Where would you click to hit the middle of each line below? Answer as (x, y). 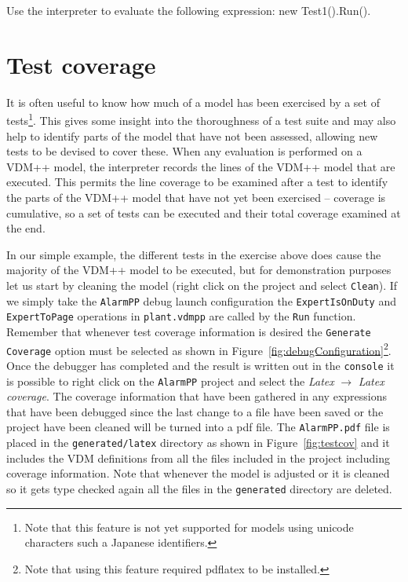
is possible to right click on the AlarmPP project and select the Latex (170, 381)
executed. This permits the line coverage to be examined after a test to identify (197, 182)
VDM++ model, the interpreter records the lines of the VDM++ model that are (201, 166)
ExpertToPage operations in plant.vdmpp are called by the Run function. (181, 316)
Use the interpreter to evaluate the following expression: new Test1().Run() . (189, 10)
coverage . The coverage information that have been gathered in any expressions (197, 396)
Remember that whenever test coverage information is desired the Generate (189, 331)
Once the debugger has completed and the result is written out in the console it (200, 365)
